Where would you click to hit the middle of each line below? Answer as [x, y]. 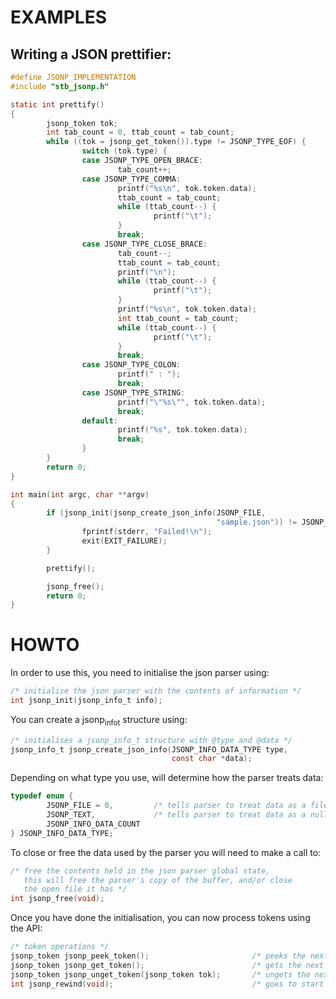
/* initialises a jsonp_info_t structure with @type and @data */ [151, 740]
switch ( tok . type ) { [124, 151]
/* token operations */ [60, 947]
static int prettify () [57, 104]
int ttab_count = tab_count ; [178, 318]
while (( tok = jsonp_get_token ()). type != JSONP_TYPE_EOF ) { [176, 142]
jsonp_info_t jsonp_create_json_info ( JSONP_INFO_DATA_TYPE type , [149, 749]
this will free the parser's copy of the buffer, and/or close [158, 880]
